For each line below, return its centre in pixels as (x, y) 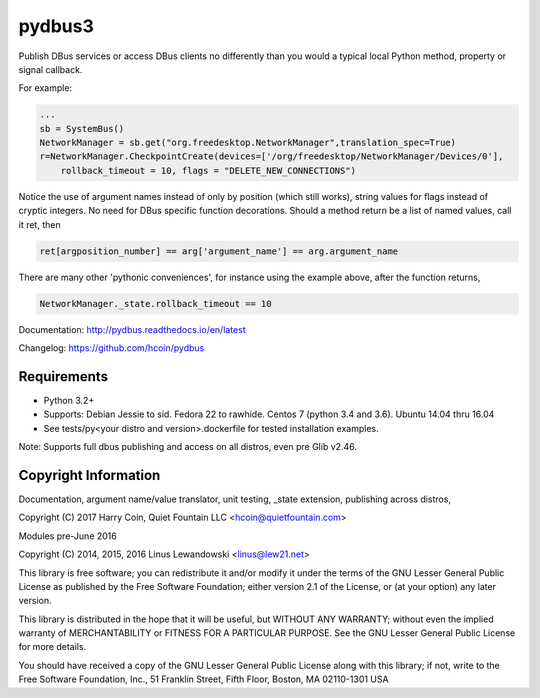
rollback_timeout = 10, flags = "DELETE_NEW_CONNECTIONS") (208, 170)
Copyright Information (89, 475)
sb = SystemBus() (82, 128)
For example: (45, 88)
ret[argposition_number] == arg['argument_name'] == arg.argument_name (219, 251)
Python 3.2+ (69, 400)
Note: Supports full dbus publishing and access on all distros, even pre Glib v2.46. (187, 447)
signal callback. (50, 69)
